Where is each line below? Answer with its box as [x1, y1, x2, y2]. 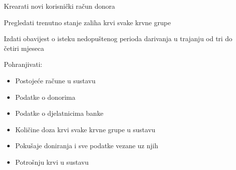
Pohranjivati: [4, 59, 43, 69]
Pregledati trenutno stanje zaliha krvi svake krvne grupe [4, 17, 171, 27]
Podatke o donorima [15, 92, 75, 102]
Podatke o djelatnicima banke [15, 108, 103, 118]
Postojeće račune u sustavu [15, 75, 96, 85]
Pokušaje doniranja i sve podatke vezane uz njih [15, 140, 158, 151]
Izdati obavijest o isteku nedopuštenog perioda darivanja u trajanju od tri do [4, 33, 233, 44]
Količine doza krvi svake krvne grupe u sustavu [15, 124, 156, 134]
